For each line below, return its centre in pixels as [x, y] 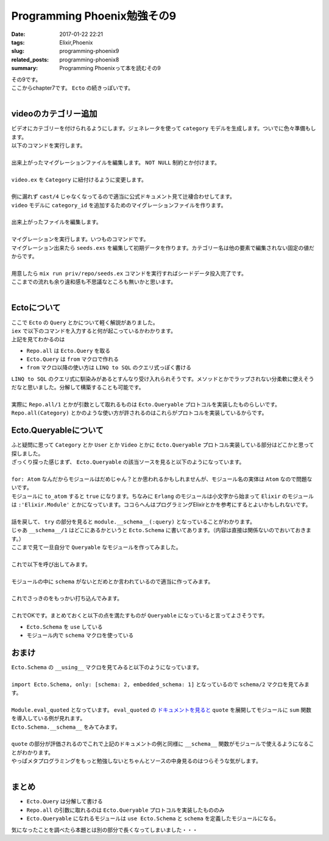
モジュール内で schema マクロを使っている [80, 635]
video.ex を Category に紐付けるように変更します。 [79, 179]
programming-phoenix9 [89, 51]
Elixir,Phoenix [76, 42]
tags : [18, 42]
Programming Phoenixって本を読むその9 [110, 68]
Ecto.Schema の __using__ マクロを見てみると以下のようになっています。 [107, 667]
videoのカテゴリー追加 [54, 114]
